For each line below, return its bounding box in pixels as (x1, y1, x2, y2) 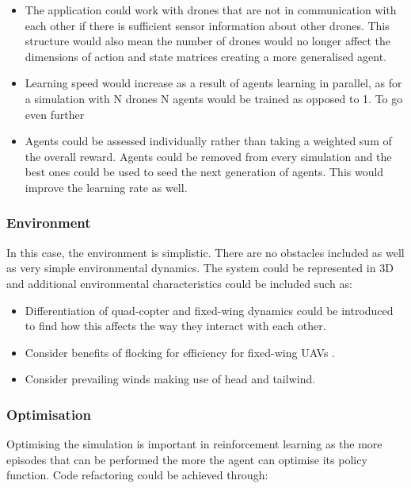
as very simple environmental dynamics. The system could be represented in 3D (6, 259, 394, 276)
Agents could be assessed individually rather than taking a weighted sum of (25, 133, 392, 149)
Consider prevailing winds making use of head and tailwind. (25, 371, 316, 387)
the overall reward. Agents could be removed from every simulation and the (25, 148, 392, 164)
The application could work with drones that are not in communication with (25, 2, 397, 17)
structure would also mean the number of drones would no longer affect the (25, 33, 391, 49)
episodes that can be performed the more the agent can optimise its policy (6, 451, 367, 467)
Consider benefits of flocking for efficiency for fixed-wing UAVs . (25, 344, 335, 360)
